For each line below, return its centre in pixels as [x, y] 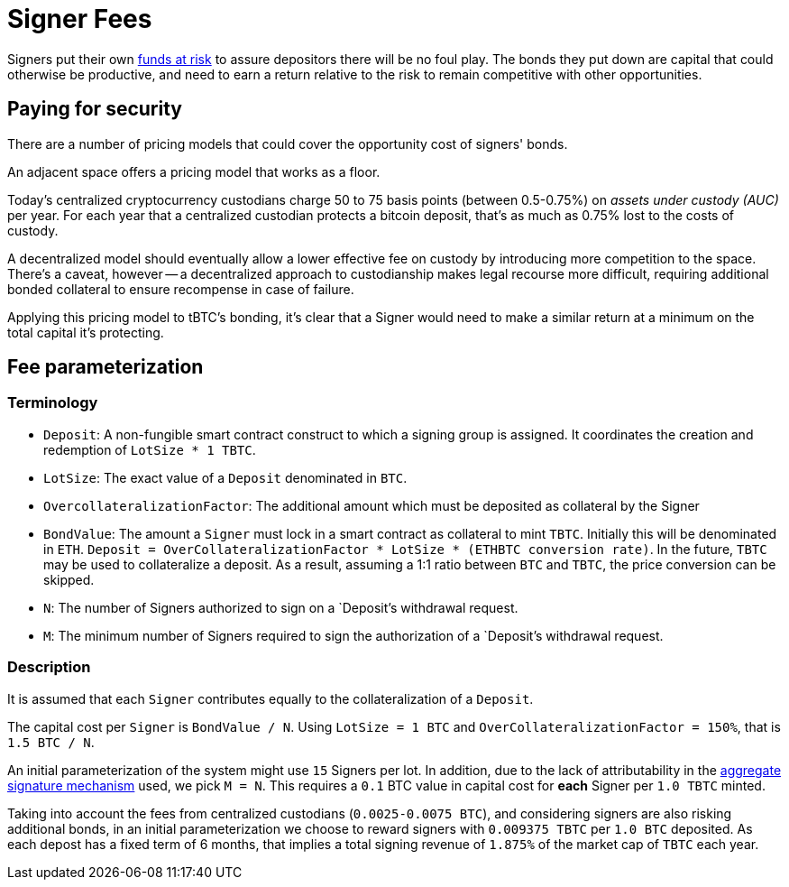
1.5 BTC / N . [51, 742]
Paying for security [95, 109]
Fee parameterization [106, 367]
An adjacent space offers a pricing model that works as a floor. [194, 171]
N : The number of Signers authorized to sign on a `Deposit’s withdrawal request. [281, 607]
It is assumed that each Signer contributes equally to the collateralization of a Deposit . [271, 698]
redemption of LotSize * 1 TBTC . [150, 449]
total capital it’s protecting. [86, 332]
